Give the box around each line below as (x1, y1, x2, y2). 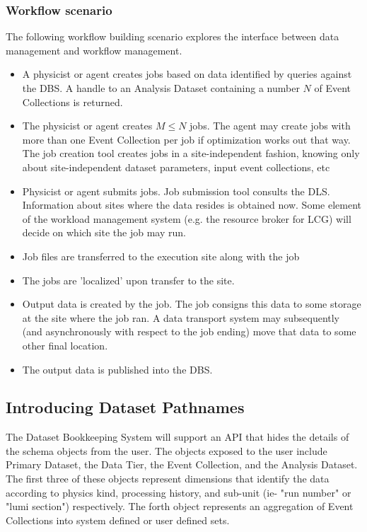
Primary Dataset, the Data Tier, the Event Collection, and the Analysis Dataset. (6, 457, 358, 472)
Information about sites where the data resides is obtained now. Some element (22, 197, 361, 212)
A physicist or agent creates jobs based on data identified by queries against (22, 66, 352, 81)
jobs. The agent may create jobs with (190, 118, 351, 133)
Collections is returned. (22, 94, 123, 109)
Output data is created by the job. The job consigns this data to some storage (22, 296, 361, 311)
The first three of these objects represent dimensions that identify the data (6, 471, 330, 486)
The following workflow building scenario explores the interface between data (6, 29, 339, 44)
